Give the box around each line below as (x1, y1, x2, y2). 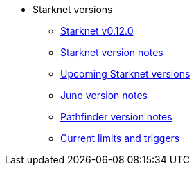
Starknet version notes (60, 46, 163, 58)
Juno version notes (60, 89, 148, 101)
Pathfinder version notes (60, 111, 172, 123)
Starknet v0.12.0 (60, 25, 134, 37)
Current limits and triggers (60, 132, 180, 144)
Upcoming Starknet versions (60, 68, 190, 80)
